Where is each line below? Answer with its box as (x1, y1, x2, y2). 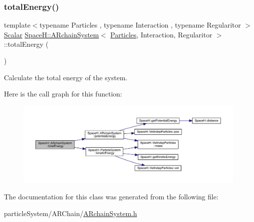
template (4, 20, 31, 30)
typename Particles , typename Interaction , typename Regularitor (39, 20, 241, 30)
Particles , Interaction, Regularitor (110, 29, 213, 39)
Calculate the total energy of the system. (4, 72, 128, 82)
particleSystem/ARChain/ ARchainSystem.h (4, 208, 137, 218)
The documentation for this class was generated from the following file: (4, 191, 218, 202)
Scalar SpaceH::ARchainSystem (4, 29, 99, 39)
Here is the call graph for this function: (4, 89, 122, 99)
